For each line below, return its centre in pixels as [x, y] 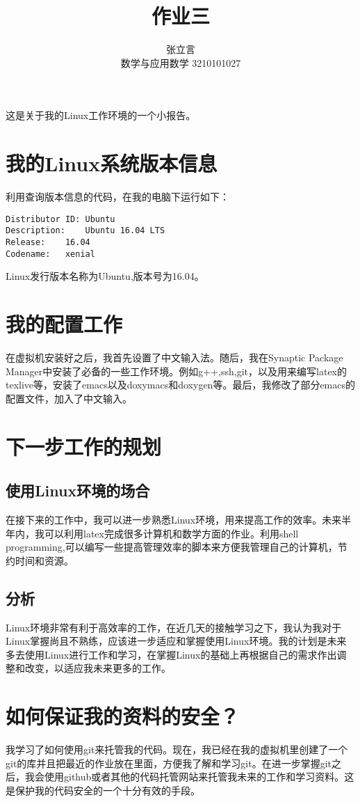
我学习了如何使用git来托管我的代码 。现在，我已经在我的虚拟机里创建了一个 [177, 749]
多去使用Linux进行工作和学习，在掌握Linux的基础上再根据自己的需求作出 [171, 654]
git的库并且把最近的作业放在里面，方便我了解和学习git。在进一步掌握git [169, 763]
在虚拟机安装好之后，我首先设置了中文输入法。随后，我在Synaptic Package [174, 357]
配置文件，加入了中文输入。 [69, 398]
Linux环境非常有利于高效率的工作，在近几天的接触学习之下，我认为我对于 [174, 627]
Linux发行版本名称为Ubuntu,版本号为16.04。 [105, 276]
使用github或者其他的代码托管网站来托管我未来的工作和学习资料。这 [199, 777]
